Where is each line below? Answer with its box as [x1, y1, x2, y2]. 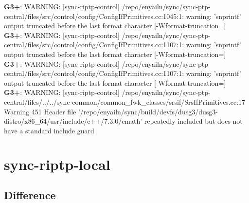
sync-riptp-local [4, 154, 110, 174]
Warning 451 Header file [4, 106, 76, 116]
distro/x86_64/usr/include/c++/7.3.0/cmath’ [4, 116, 142, 126]
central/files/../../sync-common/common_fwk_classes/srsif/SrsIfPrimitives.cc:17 [4, 96, 246, 107]
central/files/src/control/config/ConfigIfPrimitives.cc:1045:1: [4, 11, 184, 21]
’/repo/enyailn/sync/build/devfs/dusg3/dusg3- [78, 106, 218, 116]
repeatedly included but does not [144, 116, 243, 126]
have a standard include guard [4, 125, 94, 135]
